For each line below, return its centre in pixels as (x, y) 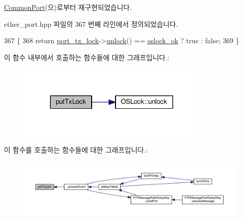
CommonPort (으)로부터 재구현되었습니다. (68, 7)
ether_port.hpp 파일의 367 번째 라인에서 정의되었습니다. (91, 24)
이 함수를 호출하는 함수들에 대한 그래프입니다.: (76, 149)
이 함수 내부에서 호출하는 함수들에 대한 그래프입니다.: (87, 57)
